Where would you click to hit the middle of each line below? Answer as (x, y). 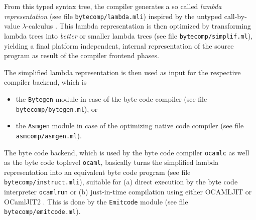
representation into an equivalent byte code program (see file (97, 172)
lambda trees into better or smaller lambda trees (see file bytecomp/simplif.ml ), (128, 35)
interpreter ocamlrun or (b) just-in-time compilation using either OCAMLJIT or (128, 192)
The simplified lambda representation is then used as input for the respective (122, 72)
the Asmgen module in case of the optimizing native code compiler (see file (130, 126)
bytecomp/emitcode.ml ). (42, 211)
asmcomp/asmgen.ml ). (49, 135)
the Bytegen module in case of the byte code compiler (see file (111, 98)
